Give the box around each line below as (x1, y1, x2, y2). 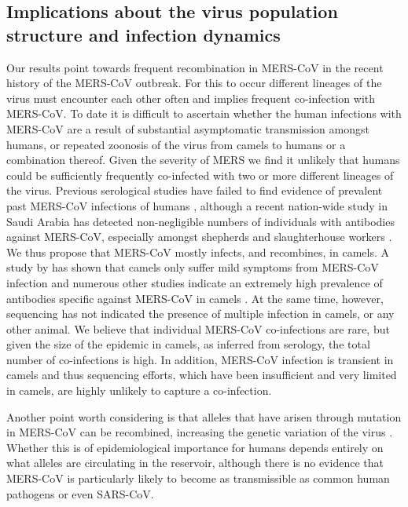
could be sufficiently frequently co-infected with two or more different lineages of (6, 166, 394, 183)
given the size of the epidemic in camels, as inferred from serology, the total (6, 336, 370, 352)
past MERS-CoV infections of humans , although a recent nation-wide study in (6, 197, 388, 213)
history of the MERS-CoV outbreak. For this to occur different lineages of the (6, 75, 382, 91)
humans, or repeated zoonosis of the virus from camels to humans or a (6, 136, 346, 152)
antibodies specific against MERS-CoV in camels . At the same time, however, (6, 290, 384, 306)
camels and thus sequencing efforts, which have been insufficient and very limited (6, 367, 397, 383)
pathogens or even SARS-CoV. (6, 485, 154, 502)
